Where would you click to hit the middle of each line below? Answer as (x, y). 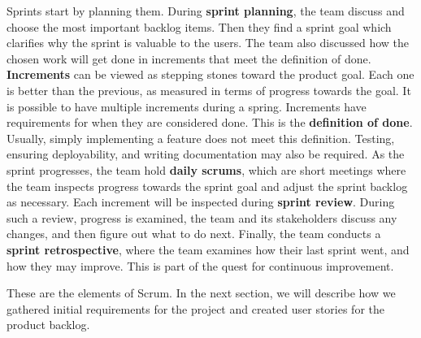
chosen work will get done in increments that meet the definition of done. (189, 58)
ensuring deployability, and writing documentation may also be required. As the (206, 154)
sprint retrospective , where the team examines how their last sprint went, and (208, 249)
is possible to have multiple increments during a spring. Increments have (187, 106)
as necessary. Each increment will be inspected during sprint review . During (201, 202)
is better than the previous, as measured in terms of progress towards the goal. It (209, 90)
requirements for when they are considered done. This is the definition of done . (210, 122)
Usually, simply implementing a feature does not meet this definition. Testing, (201, 138)
